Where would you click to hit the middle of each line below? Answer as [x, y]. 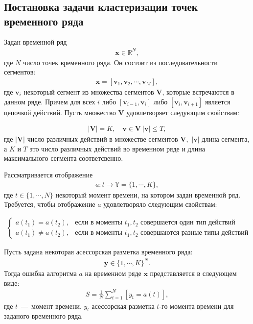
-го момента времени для [196, 306]
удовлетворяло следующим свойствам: [160, 204]
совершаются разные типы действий [195, 233]
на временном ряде [113, 273]
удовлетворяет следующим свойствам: [183, 112]
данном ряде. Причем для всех [50, 101]
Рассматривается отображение [48, 174]
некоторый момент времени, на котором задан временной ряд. [148, 194]
